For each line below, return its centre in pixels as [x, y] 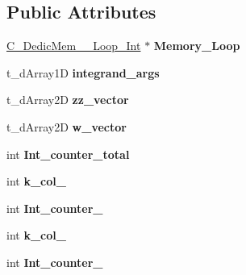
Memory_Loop [197, 46]
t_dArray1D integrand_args [83, 72]
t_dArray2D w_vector [67, 126]
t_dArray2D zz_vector [68, 100]
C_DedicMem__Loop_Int [74, 46]
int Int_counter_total [68, 154]
